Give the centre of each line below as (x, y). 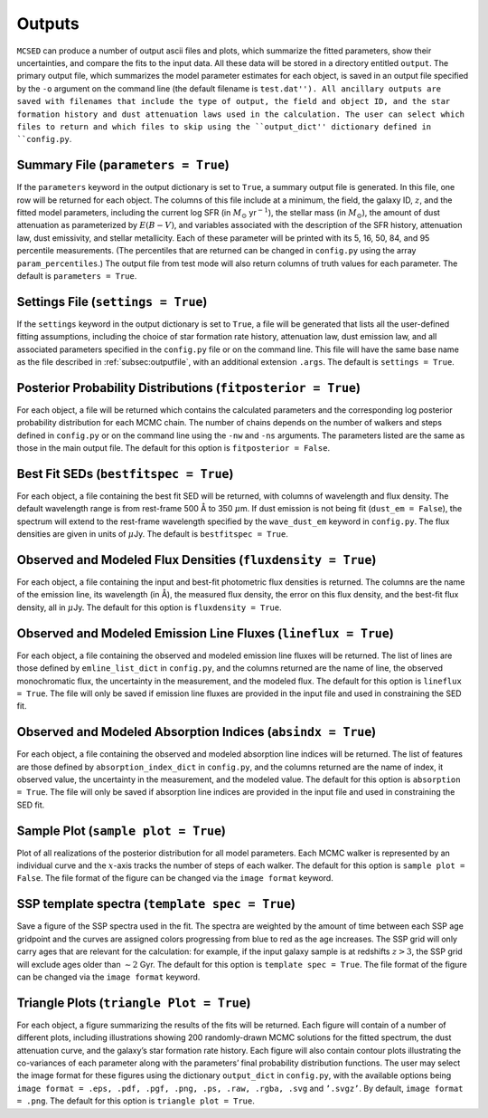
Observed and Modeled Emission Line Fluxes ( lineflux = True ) (206, 633)
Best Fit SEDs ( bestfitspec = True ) (125, 474)
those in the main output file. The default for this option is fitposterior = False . (173, 448)
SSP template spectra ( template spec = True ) (156, 904)
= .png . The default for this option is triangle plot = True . (136, 1101)
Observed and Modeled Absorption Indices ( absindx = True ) (197, 732)
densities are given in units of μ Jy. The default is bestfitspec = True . (152, 534)
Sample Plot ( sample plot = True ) (121, 831)
